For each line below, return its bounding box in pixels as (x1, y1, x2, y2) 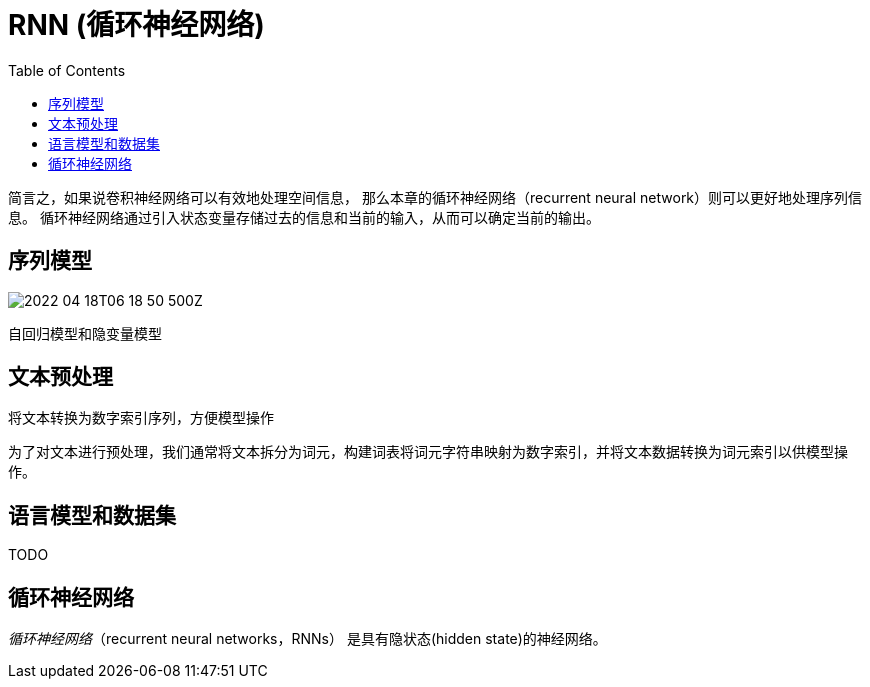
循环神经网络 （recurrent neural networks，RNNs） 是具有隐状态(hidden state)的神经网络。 (8, 630, 607, 648)
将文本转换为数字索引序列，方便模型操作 (8, 409, 274, 427)
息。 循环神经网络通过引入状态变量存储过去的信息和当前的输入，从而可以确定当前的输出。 (8, 208, 600, 226)
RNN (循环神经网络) (8, 8, 265, 42)
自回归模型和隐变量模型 (8, 324, 162, 342)
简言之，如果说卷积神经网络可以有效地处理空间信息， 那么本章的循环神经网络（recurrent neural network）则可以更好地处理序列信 (8, 188, 863, 206)
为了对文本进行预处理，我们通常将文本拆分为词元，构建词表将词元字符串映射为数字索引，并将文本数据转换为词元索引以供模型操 (8, 443, 848, 461)
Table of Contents (8, 61, 126, 79)
